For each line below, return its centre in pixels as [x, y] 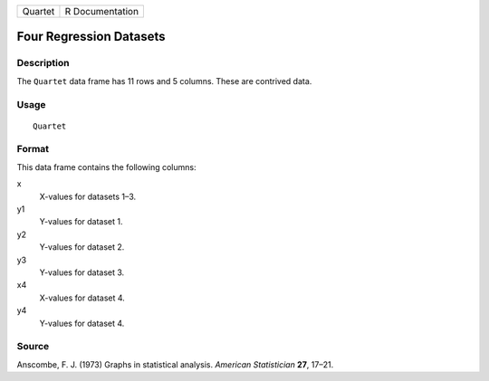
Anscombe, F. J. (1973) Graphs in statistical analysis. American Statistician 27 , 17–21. [175, 364]
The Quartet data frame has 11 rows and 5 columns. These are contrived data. [164, 81]
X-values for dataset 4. [82, 298]
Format [33, 149]
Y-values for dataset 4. [82, 323]
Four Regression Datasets [91, 37]
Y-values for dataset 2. [82, 247]
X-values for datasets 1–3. [88, 196]
